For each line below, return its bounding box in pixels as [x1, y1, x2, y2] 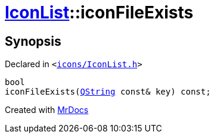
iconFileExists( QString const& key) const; [5, 87, 211, 97]
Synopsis [5, 33, 61, 49]
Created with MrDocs [5, 105, 89, 115]
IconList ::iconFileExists [5, 2, 194, 23]
